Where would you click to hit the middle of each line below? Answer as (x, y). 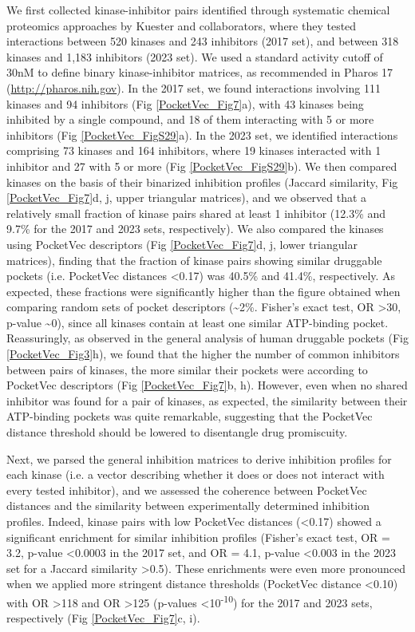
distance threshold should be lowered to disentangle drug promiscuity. (177, 432)
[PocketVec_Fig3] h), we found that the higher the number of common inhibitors (203, 354)
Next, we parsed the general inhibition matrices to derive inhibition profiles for (199, 458)
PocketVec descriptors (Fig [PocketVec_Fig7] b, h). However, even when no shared (207, 385)
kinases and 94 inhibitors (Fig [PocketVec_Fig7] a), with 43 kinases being (185, 103)
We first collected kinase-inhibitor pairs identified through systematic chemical (198, 10)
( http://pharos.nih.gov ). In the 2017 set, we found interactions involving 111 (194, 87)
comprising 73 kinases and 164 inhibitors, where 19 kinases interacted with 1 (194, 150)
